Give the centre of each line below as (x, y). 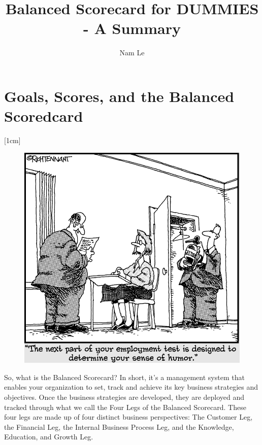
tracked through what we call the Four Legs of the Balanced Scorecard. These (125, 407)
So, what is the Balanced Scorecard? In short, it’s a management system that (124, 377)
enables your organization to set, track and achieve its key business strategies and (131, 387)
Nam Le (132, 53)
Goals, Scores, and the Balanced (119, 96)
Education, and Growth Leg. (49, 437)
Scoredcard (44, 116)
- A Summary (132, 28)
